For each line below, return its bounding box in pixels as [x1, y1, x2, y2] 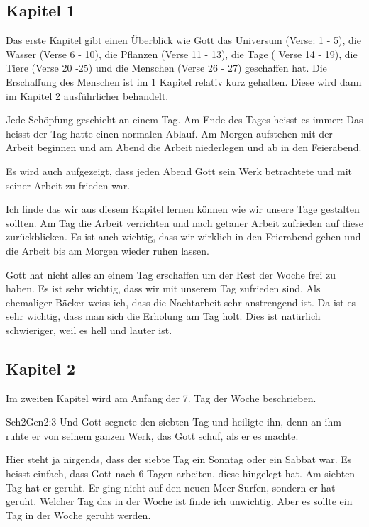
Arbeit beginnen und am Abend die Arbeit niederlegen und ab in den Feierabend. [6, 140, 362, 155]
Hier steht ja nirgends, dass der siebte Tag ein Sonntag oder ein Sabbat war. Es [6, 452, 352, 467]
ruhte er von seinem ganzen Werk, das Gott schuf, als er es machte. [6, 428, 299, 443]
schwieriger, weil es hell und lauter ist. [6, 322, 172, 337]
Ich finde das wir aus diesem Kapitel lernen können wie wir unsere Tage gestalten [6, 201, 360, 216]
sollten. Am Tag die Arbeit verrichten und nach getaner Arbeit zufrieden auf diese [6, 215, 364, 230]
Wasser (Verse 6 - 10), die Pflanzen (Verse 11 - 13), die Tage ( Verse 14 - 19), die [6, 46, 358, 61]
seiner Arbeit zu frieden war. [6, 177, 131, 192]
